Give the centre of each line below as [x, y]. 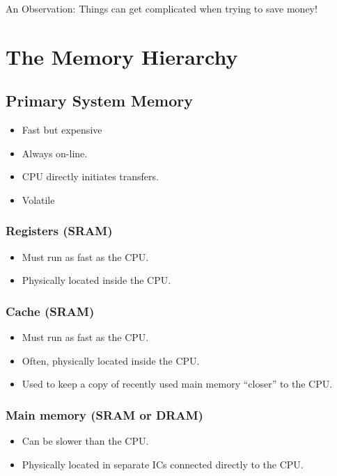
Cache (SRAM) [50, 311]
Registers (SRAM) [59, 231]
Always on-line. [55, 153]
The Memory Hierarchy [122, 56]
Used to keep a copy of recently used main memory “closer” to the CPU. [177, 384]
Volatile [38, 199]
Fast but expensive [62, 130]
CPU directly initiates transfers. [90, 176]
